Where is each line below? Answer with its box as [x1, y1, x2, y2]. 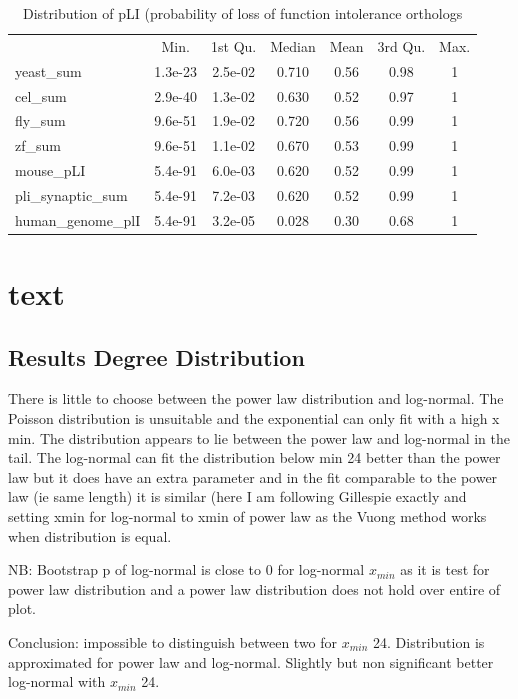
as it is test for [400, 559, 490, 580]
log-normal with [8, 671, 106, 692]
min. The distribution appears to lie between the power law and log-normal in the [8, 427, 510, 448]
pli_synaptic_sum [15, 184, 128, 205]
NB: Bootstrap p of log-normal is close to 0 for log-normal [8, 559, 365, 580]
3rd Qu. [377, 35, 426, 56]
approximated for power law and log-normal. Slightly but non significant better [8, 651, 494, 672]
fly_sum [15, 110, 66, 131]
